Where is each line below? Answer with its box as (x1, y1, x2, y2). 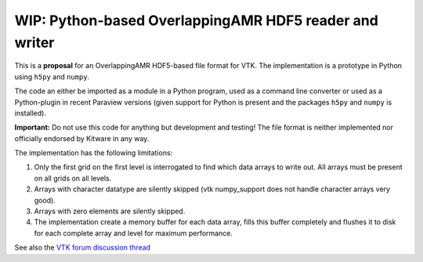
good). (34, 195, 56, 205)
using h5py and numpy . (14, 71, 90, 82)
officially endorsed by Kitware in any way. (14, 133, 150, 143)
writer (14, 34, 55, 51)
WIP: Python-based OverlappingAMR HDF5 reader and (14, 12, 379, 29)
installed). (14, 108, 47, 118)
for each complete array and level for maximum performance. (34, 228, 233, 238)
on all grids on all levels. (34, 173, 112, 183)
